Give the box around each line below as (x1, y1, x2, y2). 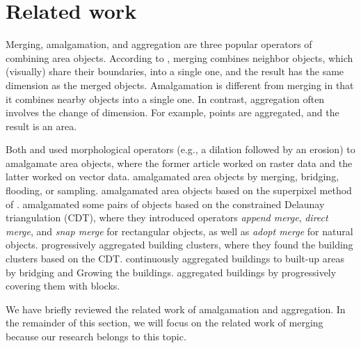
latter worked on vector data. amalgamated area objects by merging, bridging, (6, 169, 339, 184)
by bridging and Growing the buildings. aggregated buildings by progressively (6, 264, 337, 279)
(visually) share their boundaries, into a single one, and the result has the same (6, 64, 344, 79)
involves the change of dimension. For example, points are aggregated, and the (6, 105, 339, 120)
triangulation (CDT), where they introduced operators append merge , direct (6, 210, 328, 225)
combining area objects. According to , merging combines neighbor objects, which (6, 50, 353, 65)
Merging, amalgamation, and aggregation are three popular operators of (6, 37, 312, 52)
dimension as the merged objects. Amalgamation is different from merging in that (6, 77, 354, 92)
